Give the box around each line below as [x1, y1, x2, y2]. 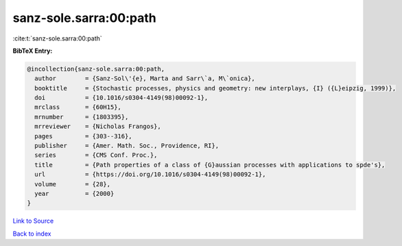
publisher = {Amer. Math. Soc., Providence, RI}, [34, 142, 220, 150]
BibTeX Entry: [12, 47, 53, 55]
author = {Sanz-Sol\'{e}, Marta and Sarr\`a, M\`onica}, [34, 75, 255, 82]
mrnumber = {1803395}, [34, 113, 129, 121]
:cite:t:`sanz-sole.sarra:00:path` [12, 34, 102, 42]
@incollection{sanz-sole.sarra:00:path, [27, 65, 165, 73]
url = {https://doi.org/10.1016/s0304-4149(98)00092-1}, [34, 171, 266, 178]
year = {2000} [34, 190, 115, 197]
